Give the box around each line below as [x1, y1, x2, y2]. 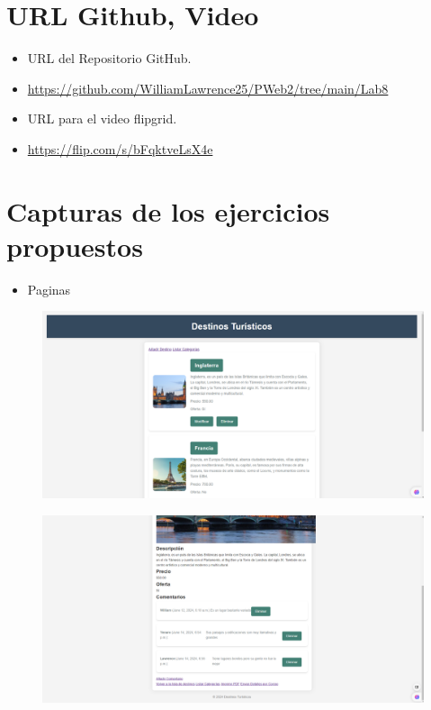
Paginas [27, 279, 71, 298]
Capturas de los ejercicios [6, 192, 330, 229]
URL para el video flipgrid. [27, 109, 177, 128]
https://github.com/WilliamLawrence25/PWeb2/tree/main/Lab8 [27, 78, 389, 97]
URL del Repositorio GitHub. [27, 49, 192, 68]
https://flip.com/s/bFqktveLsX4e [27, 139, 213, 158]
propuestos [6, 227, 143, 264]
